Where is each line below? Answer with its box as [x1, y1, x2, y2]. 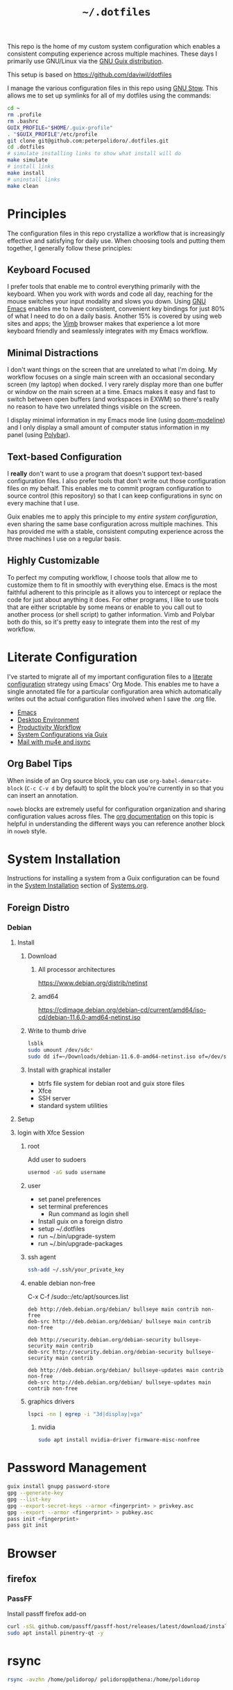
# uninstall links [7, 176, 60, 183]
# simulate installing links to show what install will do [7, 150, 182, 157]
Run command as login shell [48, 1210, 130, 1218]
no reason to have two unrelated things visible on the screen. [7, 402, 182, 411]
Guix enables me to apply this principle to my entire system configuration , [7, 512, 218, 521]
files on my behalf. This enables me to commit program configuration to [7, 484, 212, 492]
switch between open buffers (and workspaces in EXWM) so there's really [7, 395, 220, 404]
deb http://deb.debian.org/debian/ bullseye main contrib [27, 1306, 199, 1313]
